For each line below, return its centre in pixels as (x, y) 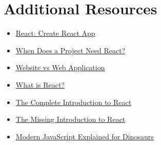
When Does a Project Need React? (71, 50)
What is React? (40, 84)
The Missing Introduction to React (71, 119)
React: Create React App (55, 33)
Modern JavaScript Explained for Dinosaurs (85, 136)
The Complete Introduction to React (74, 102)
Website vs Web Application (60, 67)
